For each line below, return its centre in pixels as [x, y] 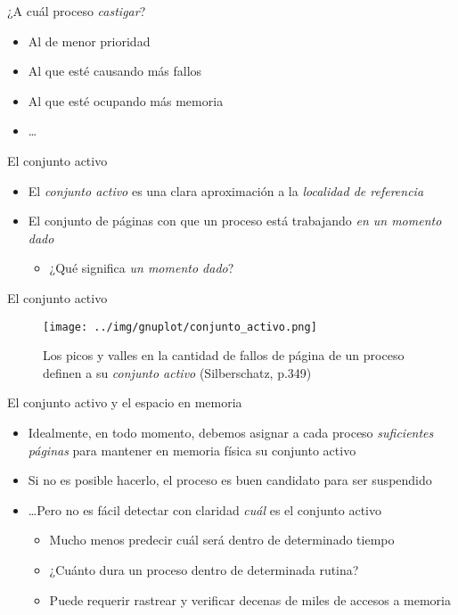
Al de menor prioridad [89, 41]
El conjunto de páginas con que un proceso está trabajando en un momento [235, 221]
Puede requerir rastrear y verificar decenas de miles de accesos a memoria [250, 599]
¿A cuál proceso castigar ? [77, 11]
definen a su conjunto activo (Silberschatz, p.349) [177, 372]
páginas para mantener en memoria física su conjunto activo [192, 450]
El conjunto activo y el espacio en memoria [125, 402]
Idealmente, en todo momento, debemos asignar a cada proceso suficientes [231, 432]
